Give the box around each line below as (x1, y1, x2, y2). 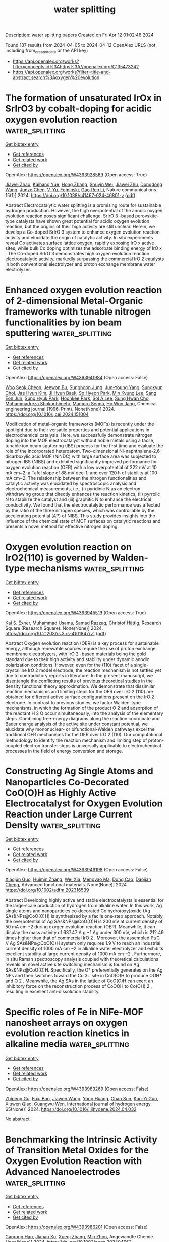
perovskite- (135, 213, 159, 219)
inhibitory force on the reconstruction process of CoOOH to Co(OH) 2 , (5, 983, 152, 989)
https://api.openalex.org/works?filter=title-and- (12, 69, 111, 75)
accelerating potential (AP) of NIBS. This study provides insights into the (5, 513, 155, 519)
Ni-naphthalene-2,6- (119, 448, 162, 454)
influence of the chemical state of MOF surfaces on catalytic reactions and (5, 518, 161, 524)
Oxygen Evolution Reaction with (5, 1155, 142, 1167)
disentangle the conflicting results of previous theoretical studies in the (5, 678, 153, 684)
